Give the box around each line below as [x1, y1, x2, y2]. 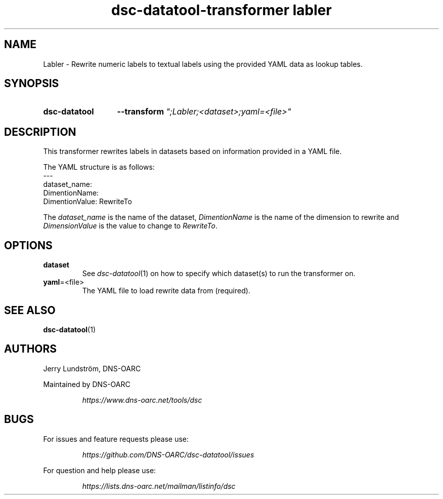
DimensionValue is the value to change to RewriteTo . [43, 221, 217, 231]
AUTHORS [4, 342, 57, 356]
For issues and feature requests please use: [43, 434, 189, 443]
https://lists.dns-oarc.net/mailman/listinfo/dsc [82, 481, 236, 490]
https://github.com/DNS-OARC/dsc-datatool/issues [82, 450, 254, 459]
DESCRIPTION [4, 125, 76, 138]
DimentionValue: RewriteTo [43, 197, 132, 206]
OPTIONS [4, 239, 53, 252]
